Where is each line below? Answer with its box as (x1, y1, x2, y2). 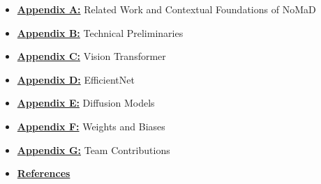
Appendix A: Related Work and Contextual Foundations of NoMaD (17, 2, 316, 16)
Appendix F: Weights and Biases (17, 118, 165, 133)
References (17, 166, 70, 181)
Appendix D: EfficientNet (17, 72, 135, 86)
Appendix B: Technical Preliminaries (17, 25, 184, 40)
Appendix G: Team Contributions (17, 142, 170, 157)
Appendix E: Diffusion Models (17, 95, 155, 110)
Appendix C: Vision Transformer (17, 49, 166, 63)
